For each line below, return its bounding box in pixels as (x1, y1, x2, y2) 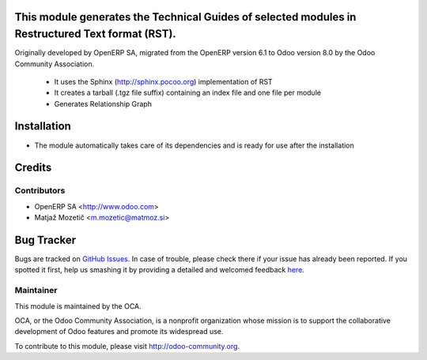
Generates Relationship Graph (54, 99, 152, 108)
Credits (14, 161, 52, 174)
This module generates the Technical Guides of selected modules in (14, 10, 357, 24)
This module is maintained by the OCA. (14, 301, 142, 311)
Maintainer (14, 285, 58, 296)
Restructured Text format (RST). (14, 28, 177, 41)
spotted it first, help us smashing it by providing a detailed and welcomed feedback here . (14, 265, 304, 275)
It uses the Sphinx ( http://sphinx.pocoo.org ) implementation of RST (54, 77, 273, 86)
